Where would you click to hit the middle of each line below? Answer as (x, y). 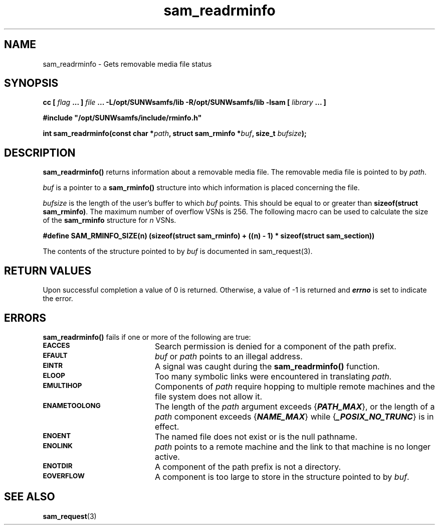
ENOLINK (58, 445)
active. (167, 456)
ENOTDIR (58, 466)
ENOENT (57, 435)
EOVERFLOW (64, 476)
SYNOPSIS (31, 83)
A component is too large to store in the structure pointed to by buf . (282, 477)
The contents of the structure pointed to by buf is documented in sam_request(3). (178, 251)
